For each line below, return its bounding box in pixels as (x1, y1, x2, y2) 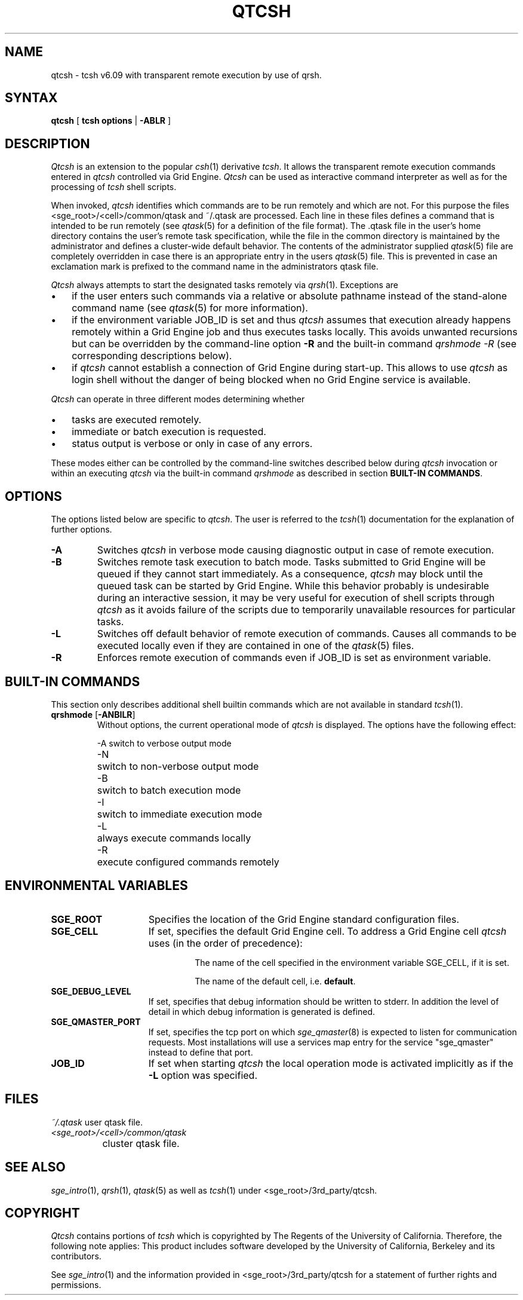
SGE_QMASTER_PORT (51, 1016, 141, 1027)
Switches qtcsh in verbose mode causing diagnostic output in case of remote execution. (97, 544, 494, 556)
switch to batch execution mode (97, 784, 241, 796)
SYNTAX (5, 90, 58, 106)
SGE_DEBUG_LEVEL (51, 986, 131, 996)
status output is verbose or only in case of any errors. (72, 438, 313, 450)
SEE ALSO (5, 1160, 66, 1175)
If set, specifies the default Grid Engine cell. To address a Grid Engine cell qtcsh (148, 925, 507, 937)
